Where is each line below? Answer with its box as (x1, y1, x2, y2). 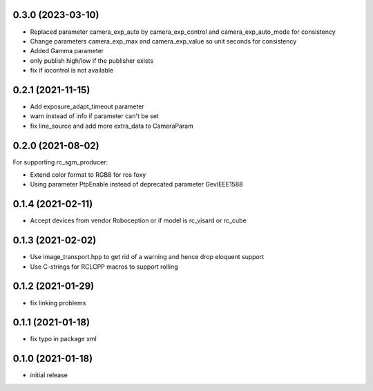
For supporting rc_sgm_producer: (12, 158, 108, 166)
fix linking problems (30, 298, 86, 307)
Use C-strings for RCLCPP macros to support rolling (30, 263, 179, 271)
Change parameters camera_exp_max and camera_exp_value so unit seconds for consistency (30, 37, 297, 45)
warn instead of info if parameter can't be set (30, 112, 159, 120)
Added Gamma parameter (30, 47, 104, 55)
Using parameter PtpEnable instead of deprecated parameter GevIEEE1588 (30, 180, 243, 189)
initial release (30, 371, 68, 379)
